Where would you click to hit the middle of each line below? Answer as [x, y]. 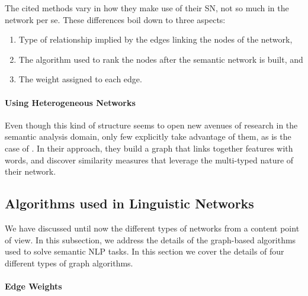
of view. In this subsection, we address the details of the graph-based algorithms [150, 239]
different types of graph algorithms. [69, 263]
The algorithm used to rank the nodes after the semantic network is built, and [161, 59]
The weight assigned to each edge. [80, 79]
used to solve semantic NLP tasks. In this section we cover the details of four [145, 251]
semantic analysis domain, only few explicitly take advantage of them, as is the [148, 136]
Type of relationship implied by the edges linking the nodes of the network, [155, 39]
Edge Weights [33, 286]
